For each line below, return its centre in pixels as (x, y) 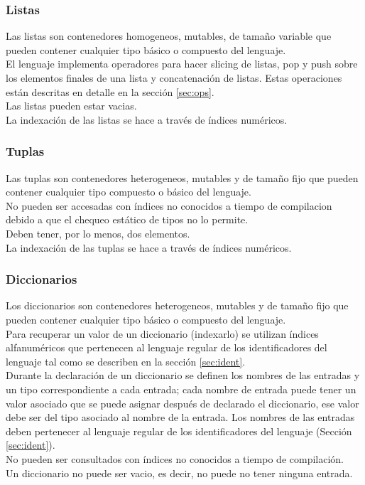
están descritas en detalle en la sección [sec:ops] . (110, 91)
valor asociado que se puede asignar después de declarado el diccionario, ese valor (182, 403)
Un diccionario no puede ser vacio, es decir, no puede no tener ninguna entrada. (179, 473)
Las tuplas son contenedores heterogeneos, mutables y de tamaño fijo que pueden (182, 177)
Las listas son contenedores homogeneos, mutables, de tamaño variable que (169, 36)
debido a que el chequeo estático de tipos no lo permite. (127, 219)
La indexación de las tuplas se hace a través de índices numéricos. (149, 247)
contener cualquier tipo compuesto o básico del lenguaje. (129, 192)
